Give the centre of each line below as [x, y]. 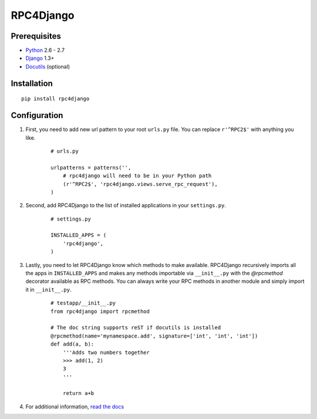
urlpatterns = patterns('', [91, 168]
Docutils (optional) [48, 66]
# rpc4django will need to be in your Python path [137, 176]
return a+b [78, 393]
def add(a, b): [72, 344]
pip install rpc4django [55, 99]
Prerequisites [36, 36]
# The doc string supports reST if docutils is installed [136, 328]
